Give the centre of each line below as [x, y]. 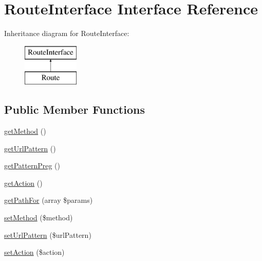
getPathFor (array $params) [49, 200]
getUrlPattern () [30, 148]
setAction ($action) [34, 252]
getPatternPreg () [32, 166]
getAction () [23, 182]
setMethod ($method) [39, 217]
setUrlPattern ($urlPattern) [48, 234]
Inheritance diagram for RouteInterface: [67, 33]
